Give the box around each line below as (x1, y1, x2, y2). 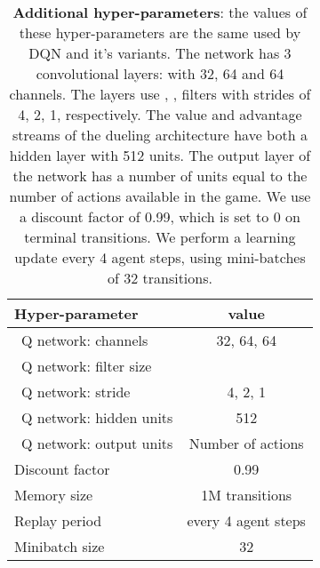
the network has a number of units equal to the (12, 165, 308, 186)
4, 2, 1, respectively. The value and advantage (18, 104, 302, 124)
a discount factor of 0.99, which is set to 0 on (20, 206, 300, 227)
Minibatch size (14, 536, 105, 556)
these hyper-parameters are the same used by (19, 22, 301, 43)
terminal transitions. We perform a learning (24, 227, 296, 247)
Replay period (14, 510, 102, 531)
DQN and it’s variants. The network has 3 (28, 43, 292, 63)
